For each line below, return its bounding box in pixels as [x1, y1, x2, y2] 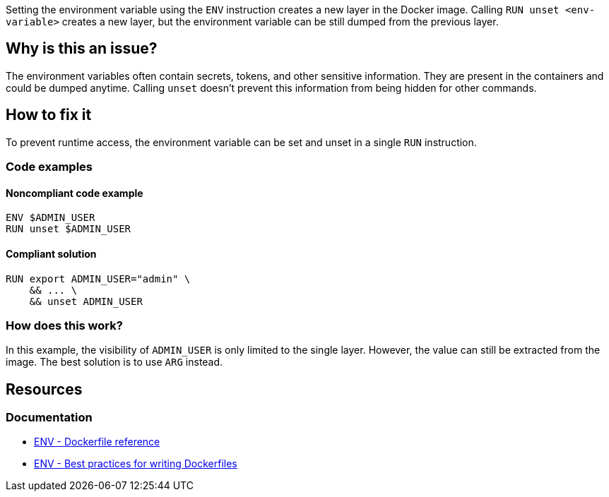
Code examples [6, 160, 93, 174]
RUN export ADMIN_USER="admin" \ [6, 273, 191, 285]
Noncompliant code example [6, 186, 143, 199]
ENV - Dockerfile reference [34, 436, 160, 448]
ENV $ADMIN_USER [6, 212, 95, 224]
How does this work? [6, 318, 123, 333]
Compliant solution [6, 247, 97, 260]
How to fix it [6, 106, 92, 124]
